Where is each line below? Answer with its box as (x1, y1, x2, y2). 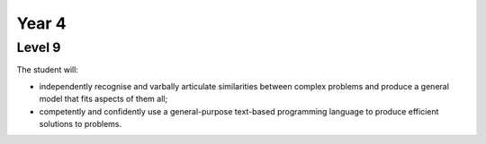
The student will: (16, 64, 78, 75)
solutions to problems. (39, 118, 122, 129)
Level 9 (16, 39, 61, 55)
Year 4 (16, 13, 67, 33)
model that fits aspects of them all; (39, 94, 168, 105)
